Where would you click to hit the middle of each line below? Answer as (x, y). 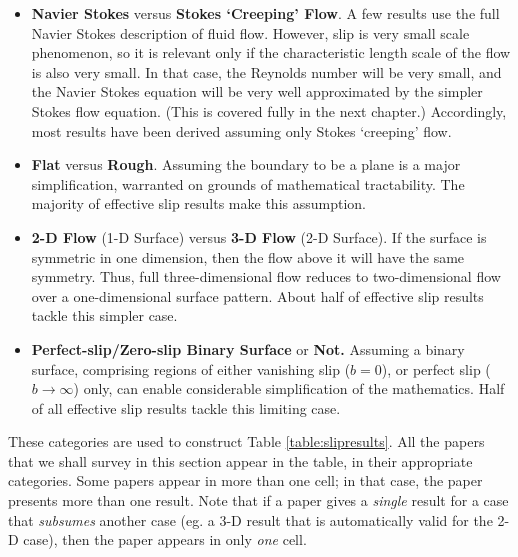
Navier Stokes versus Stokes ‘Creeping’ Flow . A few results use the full (265, 13)
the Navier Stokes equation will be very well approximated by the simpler (257, 91)
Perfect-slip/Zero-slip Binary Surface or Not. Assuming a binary (248, 348)
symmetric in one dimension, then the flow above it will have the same (248, 256)
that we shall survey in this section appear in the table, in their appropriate (240, 460)
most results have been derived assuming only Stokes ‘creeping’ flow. (241, 130)
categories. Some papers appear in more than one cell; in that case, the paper (245, 480)
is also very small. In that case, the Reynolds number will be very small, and (266, 71)
